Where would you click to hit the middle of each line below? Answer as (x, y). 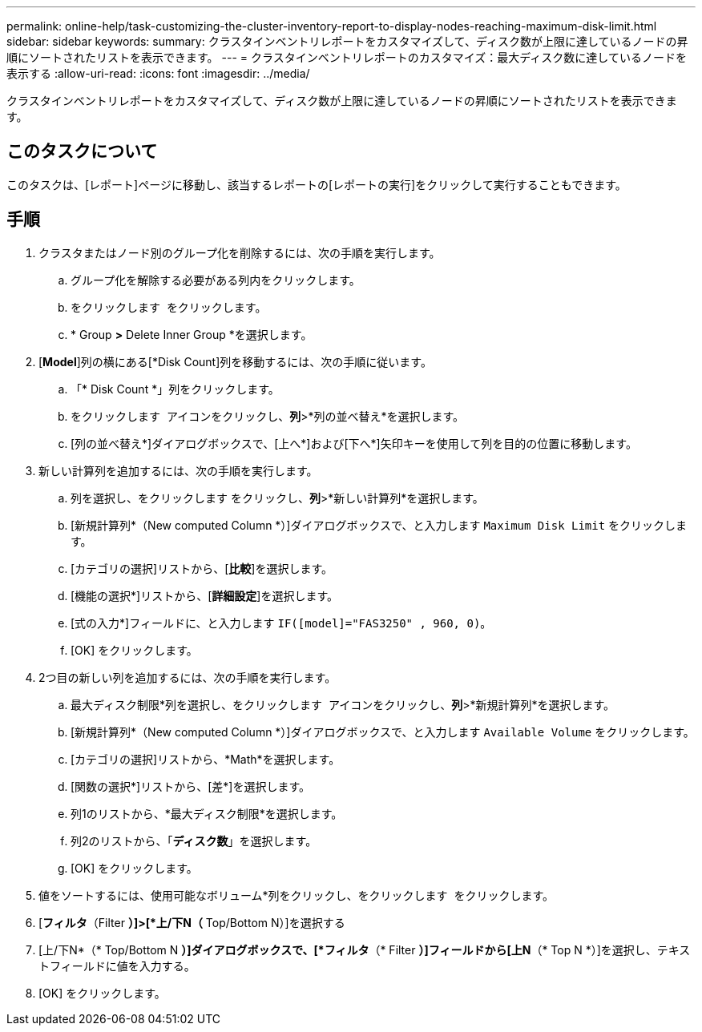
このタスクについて (82, 151)
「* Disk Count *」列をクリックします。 (175, 389)
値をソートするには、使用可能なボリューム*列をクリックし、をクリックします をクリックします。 (297, 895)
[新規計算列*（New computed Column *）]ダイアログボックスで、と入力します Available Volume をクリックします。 (383, 732)
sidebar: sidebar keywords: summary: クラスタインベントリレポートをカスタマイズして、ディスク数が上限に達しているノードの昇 (347, 41)
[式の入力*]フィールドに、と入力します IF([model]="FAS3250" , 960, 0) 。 (281, 623)
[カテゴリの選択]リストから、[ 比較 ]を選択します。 (202, 568)
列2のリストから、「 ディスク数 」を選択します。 (194, 841)
